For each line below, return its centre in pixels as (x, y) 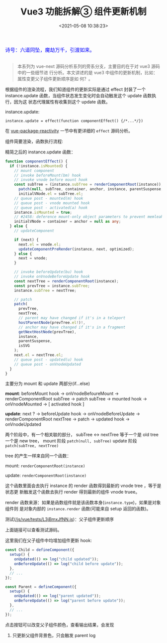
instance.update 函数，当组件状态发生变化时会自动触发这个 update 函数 (79, 95)
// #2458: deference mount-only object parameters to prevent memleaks (90, 217)
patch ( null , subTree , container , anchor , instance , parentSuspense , (91, 189)
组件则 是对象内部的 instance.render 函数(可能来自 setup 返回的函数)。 (78, 509)
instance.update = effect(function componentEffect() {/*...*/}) (74, 121)
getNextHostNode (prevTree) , (47, 332)
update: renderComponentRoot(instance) (46, 476)
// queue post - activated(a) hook (51, 208)
